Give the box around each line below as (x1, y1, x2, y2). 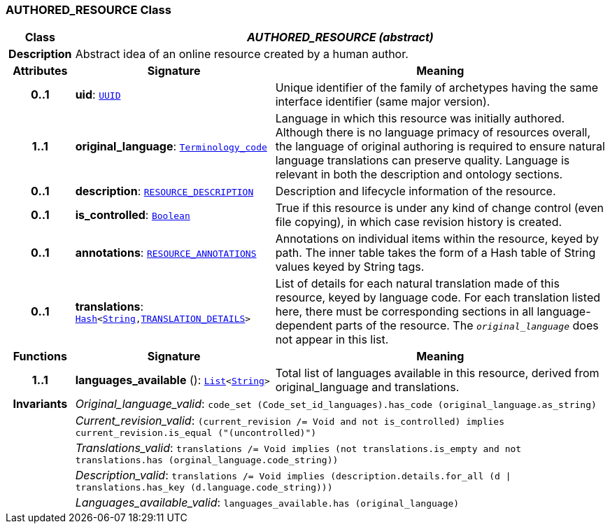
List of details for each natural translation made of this (275, 276, 560, 291)
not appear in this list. (275, 332, 389, 347)
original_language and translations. (275, 380, 460, 395)
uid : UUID (75, 87, 121, 102)
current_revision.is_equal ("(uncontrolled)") (75, 428, 317, 439)
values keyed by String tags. (275, 260, 425, 274)
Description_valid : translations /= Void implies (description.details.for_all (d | (75, 468, 511, 483)
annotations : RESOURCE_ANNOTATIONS (75, 246, 257, 260)
